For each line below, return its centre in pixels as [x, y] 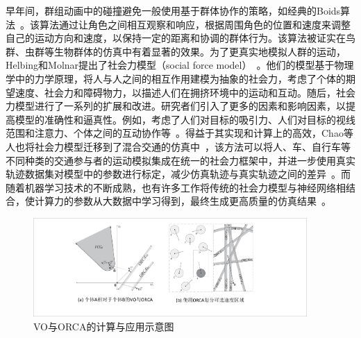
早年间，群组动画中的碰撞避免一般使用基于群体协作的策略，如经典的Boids [173, 10]
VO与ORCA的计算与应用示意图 [104, 326]
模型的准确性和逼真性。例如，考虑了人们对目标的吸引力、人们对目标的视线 [185, 119]
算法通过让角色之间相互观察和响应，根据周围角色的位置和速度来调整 [195, 24]
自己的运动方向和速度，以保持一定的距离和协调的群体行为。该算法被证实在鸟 [180, 38]
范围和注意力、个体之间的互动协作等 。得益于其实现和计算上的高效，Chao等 [179, 133]
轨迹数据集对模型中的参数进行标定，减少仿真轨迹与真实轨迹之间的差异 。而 [178, 174]
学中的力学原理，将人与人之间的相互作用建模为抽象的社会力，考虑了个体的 [176, 78]
